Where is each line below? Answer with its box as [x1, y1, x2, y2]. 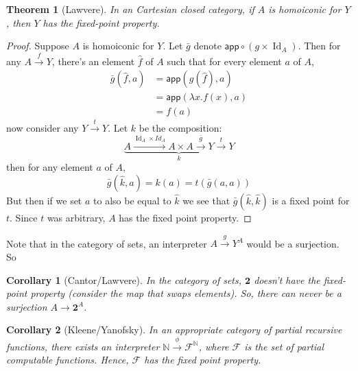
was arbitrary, [47, 211, 106, 225]
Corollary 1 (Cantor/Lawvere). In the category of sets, [6, 272, 242, 287]
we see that [182, 193, 230, 208]
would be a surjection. [246, 236, 339, 250]
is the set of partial [244, 339, 324, 353]
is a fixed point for [272, 193, 350, 208]
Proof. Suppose [6, 38, 69, 53]
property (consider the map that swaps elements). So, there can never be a [30, 286, 342, 300]
